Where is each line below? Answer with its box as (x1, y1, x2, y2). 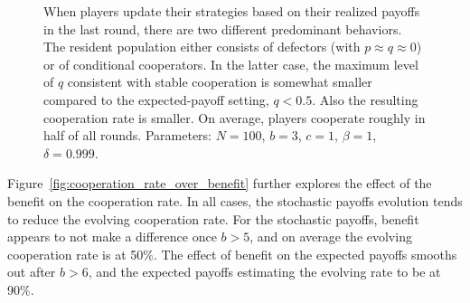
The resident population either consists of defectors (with (43, 37, 361, 56)
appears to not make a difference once (7, 227, 217, 246)
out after (7, 262, 56, 281)
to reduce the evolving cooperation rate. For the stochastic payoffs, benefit (7, 209, 419, 228)
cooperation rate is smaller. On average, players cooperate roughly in (43, 108, 426, 127)
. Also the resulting (312, 90, 418, 109)
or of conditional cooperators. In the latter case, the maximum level (43, 54, 418, 73)
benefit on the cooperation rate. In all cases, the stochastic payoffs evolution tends (7, 191, 463, 210)
